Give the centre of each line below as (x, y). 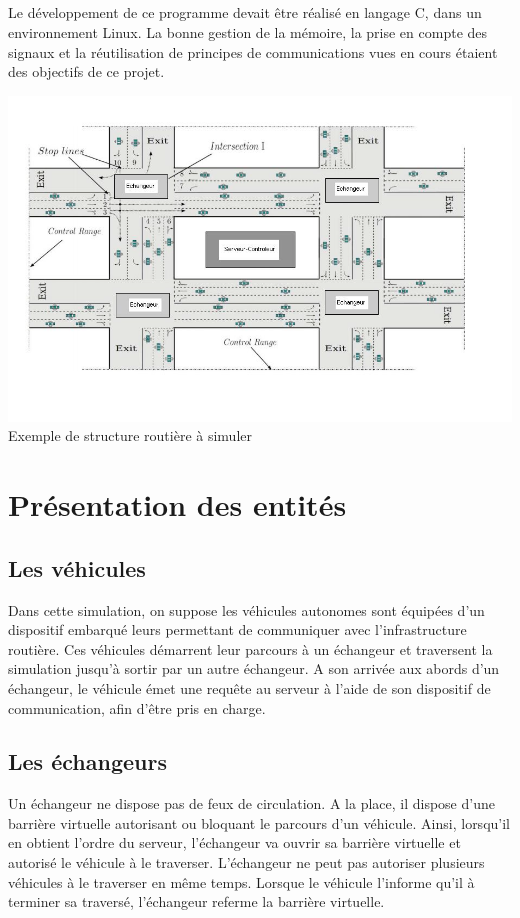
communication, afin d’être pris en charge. (137, 707)
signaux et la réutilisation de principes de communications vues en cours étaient (253, 51)
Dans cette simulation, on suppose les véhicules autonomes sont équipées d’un (246, 609)
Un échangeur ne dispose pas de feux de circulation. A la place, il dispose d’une (251, 803)
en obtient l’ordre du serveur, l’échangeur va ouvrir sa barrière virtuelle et (234, 842)
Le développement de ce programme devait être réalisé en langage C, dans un (245, 12)
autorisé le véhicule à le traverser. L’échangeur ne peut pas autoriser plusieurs (246, 862)
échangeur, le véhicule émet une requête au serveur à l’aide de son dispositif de (249, 687)
